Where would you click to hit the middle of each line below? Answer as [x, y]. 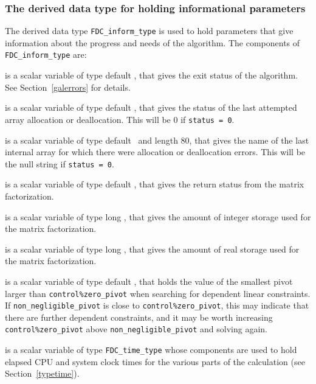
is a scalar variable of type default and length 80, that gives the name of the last [157, 140]
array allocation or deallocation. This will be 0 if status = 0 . [120, 119]
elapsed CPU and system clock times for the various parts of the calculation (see [155, 361]
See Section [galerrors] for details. [68, 87]
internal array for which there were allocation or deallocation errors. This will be [155, 152]
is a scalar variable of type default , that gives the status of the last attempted [151, 107]
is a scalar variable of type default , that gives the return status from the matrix [155, 184]
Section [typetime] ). [42, 373]
